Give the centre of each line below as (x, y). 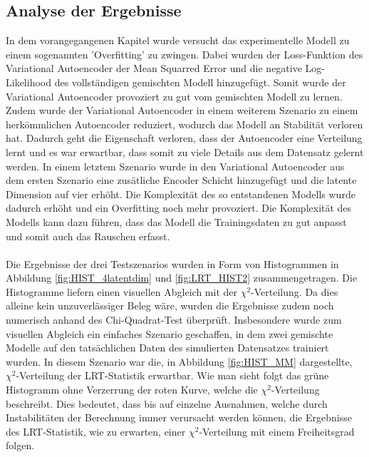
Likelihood (28, 82)
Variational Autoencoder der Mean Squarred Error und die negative (154, 68)
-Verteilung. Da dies (295, 291)
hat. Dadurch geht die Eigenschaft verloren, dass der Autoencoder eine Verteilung (184, 138)
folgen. (20, 445)
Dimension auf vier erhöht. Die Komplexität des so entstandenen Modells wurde (181, 194)
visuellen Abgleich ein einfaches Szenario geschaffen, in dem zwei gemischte (170, 333)
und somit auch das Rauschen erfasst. (88, 236)
